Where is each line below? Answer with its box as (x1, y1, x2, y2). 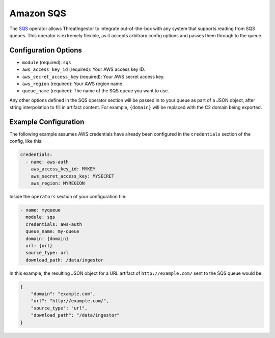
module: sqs (25, 214, 56, 220)
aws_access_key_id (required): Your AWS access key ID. (22, 66, 145, 72)
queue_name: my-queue (25, 228, 80, 235)
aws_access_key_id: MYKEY (31, 166, 96, 172)
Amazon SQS (9, 8, 66, 19)
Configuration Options (9, 46, 82, 55)
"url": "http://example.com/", (31, 298, 109, 304)
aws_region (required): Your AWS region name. (22, 81, 124, 87)
